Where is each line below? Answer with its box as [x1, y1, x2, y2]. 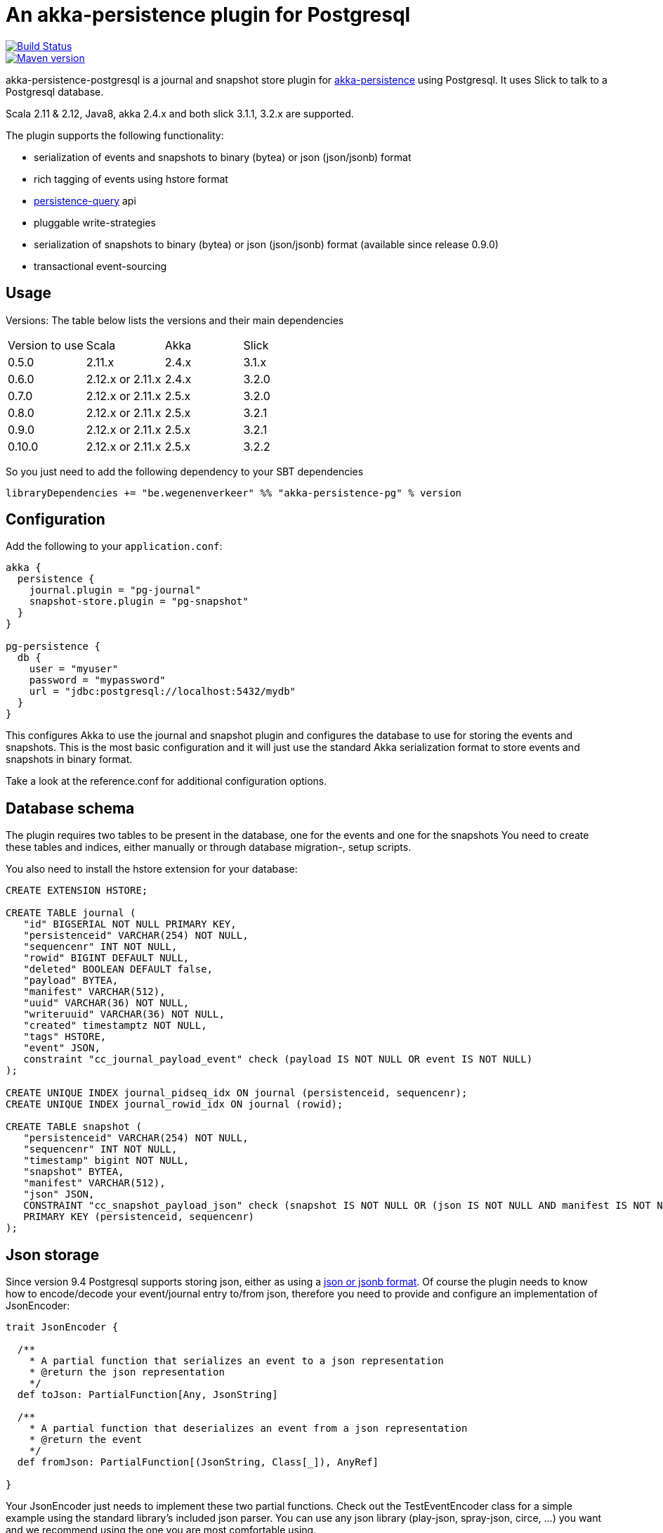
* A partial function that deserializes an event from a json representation [29, 1423, 468, 1435]
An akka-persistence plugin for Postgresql [6, 3, 411, 27]
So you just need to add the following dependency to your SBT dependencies [6, 465, 364, 477]
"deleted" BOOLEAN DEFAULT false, [23, 963, 214, 975]
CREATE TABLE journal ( [6, 907, 136, 919]
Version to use [8, 338, 84, 352]
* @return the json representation [29, 1366, 225, 1378]
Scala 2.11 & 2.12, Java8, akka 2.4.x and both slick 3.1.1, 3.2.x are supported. [6, 107, 354, 120]
